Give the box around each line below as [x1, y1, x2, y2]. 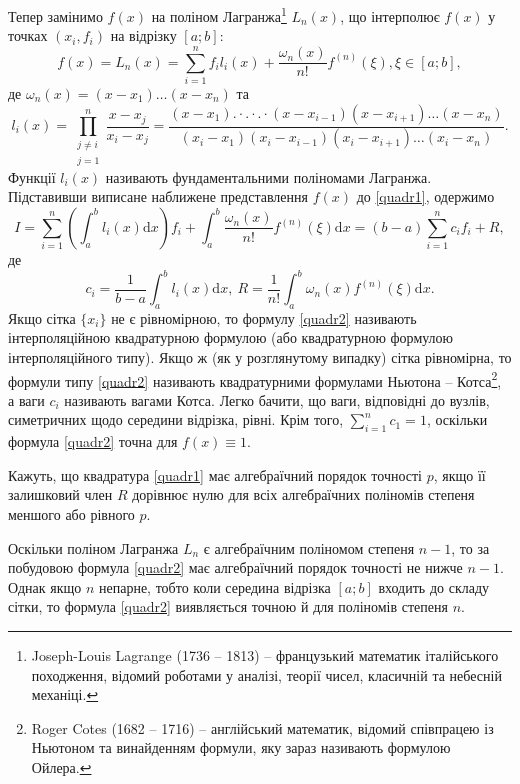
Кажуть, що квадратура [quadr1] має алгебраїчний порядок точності [8, 464, 423, 485]
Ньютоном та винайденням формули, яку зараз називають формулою [31, 737, 451, 758]
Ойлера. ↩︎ [31, 756, 92, 777]
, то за [451, 537, 490, 558]
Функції [8, 166, 56, 187]
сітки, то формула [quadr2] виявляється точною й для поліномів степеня [8, 596, 448, 617]
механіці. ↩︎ [31, 684, 99, 705]
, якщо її [433, 464, 486, 485]
